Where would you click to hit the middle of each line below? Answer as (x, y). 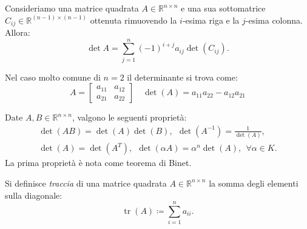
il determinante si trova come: (182, 77)
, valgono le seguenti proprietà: (129, 117)
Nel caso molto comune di (53, 77)
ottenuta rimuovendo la (133, 20)
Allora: (18, 32)
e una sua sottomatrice (223, 8)
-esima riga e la (211, 20)
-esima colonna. (274, 20)
